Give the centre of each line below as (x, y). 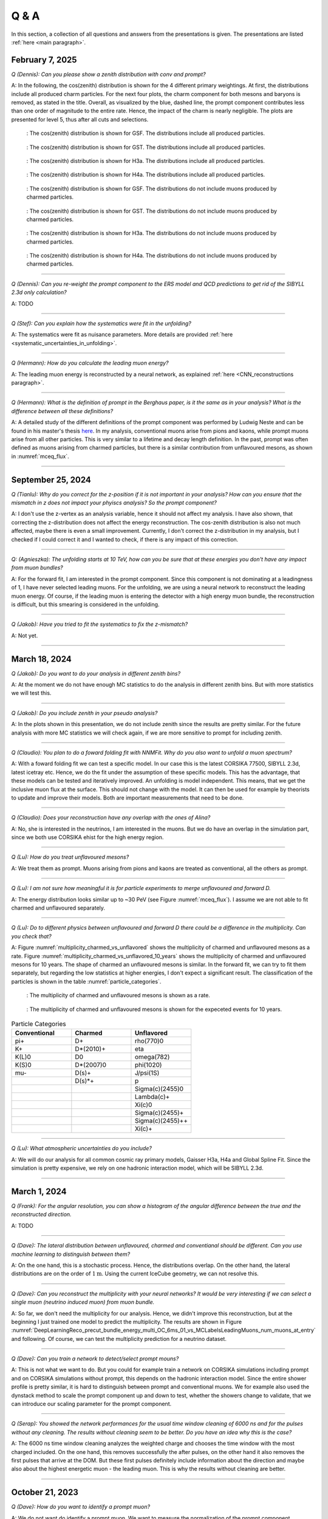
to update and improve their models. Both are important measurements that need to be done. (128, 797)
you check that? (31, 936)
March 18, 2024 (42, 659)
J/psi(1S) (147, 1073)
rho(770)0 (149, 1041)
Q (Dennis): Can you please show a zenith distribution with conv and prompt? (108, 74)
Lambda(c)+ (152, 1097)
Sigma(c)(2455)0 (159, 1089)
